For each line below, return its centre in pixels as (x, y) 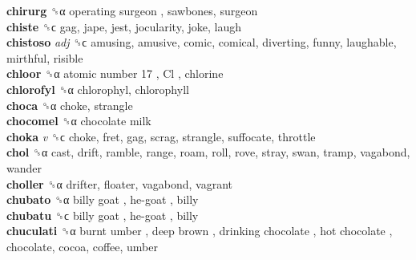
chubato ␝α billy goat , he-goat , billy (103, 199)
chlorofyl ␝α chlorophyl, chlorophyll (98, 89)
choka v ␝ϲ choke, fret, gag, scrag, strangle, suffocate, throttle (161, 136)
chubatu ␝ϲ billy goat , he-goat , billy (103, 215)
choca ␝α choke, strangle (70, 105)
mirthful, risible (45, 57)
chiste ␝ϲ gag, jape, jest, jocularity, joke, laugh (124, 26)
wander (24, 167)
